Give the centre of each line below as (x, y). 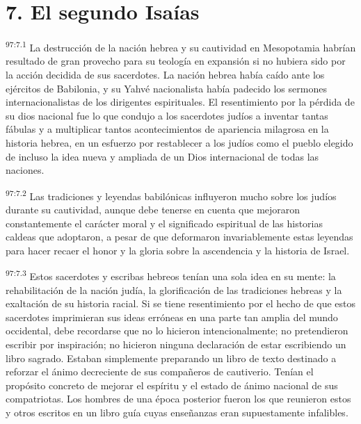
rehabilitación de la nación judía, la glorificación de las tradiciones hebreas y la (174, 290)
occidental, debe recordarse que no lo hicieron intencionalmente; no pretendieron (177, 331)
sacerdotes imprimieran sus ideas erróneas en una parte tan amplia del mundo (172, 317)
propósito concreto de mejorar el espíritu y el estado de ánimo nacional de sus (172, 385)
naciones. (25, 170)
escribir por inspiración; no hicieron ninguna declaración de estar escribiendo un (176, 344)
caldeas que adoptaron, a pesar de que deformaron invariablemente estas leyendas (179, 237)
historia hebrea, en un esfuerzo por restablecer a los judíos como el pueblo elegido (179, 142)
